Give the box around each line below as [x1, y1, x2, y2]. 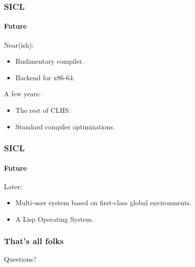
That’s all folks [4, 234, 64, 247]
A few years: [4, 89, 41, 99]
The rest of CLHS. [15, 105, 71, 115]
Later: [4, 181, 22, 191]
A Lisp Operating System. [15, 214, 94, 224]
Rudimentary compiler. [15, 56, 84, 66]
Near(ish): [4, 39, 34, 50]
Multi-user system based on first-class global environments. [15, 197, 192, 208]
